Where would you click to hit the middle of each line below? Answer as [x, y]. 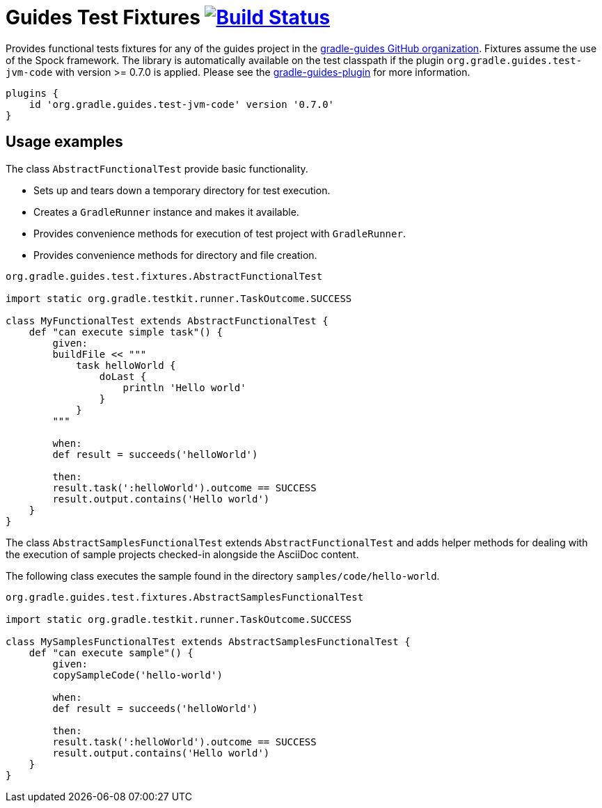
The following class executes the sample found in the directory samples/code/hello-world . [223, 576]
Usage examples [64, 142]
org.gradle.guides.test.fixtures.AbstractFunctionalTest [164, 276]
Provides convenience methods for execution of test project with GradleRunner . [220, 233]
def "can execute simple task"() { [126, 332]
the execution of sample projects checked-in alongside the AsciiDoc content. [182, 554]
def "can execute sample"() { [111, 652]
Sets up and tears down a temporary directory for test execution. [182, 190]
